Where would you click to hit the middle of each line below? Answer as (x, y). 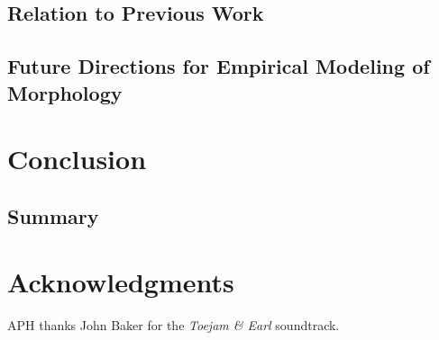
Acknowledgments (121, 282)
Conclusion (77, 159)
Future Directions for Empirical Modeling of (219, 66)
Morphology (65, 92)
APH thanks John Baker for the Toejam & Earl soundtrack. (174, 325)
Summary (53, 215)
